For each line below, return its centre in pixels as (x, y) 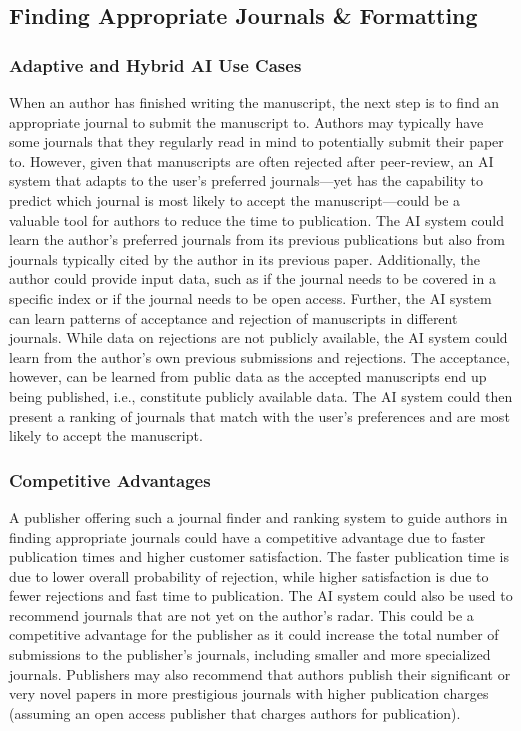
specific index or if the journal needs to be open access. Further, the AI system (250, 297)
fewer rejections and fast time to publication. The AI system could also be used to (261, 595)
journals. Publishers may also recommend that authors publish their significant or (260, 673)
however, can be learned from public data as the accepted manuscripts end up (248, 376)
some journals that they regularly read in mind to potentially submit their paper (256, 141)
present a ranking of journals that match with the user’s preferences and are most (259, 415)
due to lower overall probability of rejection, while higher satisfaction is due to (249, 575)
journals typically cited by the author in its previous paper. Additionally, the (245, 258)
